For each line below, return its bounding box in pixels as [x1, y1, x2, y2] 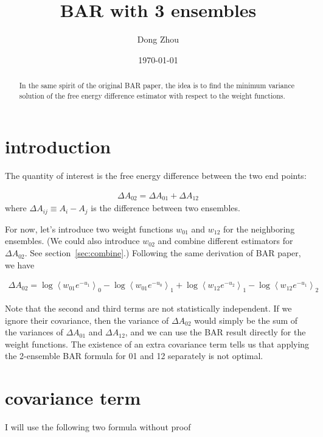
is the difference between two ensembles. [91, 201, 240, 214]
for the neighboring [223, 222, 295, 235]
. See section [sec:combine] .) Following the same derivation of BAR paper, [24, 246, 301, 259]
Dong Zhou [137, 33, 179, 46]
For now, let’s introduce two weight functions [5, 222, 173, 235]
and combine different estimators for [158, 234, 293, 247]
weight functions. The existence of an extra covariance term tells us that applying [5, 337, 310, 350]
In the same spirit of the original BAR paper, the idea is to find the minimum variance [19, 80, 294, 91]
